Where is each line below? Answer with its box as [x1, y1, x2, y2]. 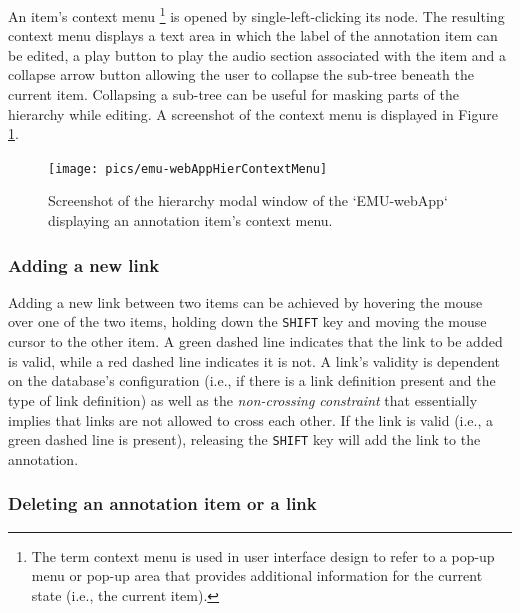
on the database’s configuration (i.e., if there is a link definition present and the [8, 370, 496, 391]
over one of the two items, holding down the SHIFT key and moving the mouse [8, 311, 487, 332]
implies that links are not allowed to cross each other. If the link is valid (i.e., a [8, 409, 494, 430]
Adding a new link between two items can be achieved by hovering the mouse [8, 291, 483, 312]
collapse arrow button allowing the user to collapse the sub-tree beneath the [8, 64, 474, 85]
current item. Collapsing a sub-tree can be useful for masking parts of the [8, 84, 459, 105]
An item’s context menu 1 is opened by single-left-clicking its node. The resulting [8, 3, 505, 26]
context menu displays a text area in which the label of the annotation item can [8, 25, 498, 46]
